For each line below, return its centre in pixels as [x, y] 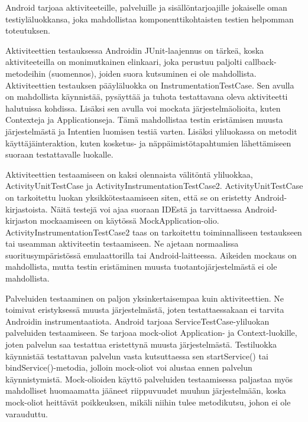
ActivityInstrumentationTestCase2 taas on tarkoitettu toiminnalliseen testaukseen [154, 232]
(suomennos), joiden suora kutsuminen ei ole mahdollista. [152, 73]
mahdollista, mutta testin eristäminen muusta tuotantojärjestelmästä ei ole [141, 266]
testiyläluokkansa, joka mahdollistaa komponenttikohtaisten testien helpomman [150, 19]
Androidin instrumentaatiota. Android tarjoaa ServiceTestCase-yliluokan [137, 321]
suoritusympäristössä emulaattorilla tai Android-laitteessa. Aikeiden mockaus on [151, 255]
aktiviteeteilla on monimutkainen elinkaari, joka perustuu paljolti [124, 62]
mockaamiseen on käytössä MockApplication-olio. [129, 220]
